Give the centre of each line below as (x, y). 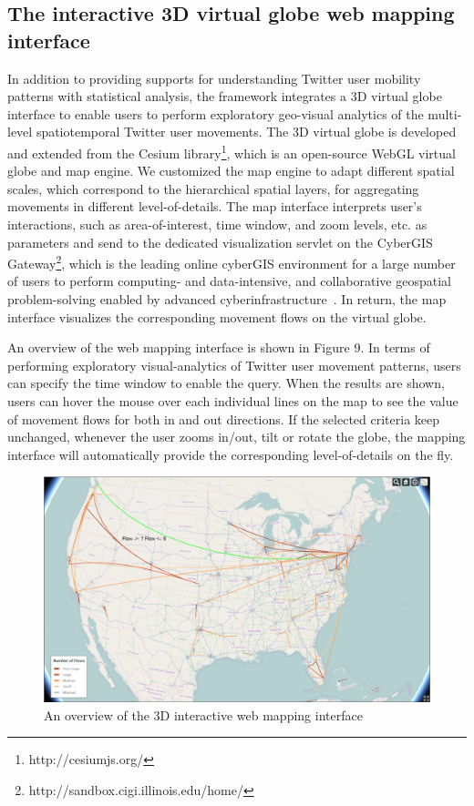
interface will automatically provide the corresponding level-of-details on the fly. (231, 454)
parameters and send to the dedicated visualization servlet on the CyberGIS (220, 242)
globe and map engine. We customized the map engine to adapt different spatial (231, 171)
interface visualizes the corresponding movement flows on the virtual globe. (217, 316)
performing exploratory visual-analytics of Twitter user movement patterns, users (234, 365)
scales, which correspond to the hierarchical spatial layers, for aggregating (213, 188)
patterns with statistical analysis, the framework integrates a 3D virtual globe (225, 96)
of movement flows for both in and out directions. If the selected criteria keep (224, 418)
